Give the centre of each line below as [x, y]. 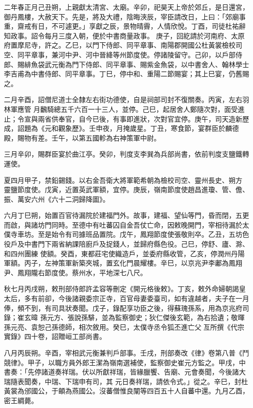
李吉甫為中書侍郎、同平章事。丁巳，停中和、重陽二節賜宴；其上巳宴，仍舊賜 [126, 74]
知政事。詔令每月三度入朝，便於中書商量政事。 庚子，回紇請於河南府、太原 [124, 35]
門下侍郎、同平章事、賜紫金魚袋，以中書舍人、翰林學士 [160, 64]
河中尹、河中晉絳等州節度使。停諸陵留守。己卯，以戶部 [147, 54]
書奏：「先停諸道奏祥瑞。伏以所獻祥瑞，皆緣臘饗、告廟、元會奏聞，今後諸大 [125, 372]
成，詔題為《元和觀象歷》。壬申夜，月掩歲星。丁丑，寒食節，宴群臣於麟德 [121, 128]
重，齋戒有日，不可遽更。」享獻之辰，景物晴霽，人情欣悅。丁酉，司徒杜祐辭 [125, 26]
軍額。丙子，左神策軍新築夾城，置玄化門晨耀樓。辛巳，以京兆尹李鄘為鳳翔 [123, 263]
